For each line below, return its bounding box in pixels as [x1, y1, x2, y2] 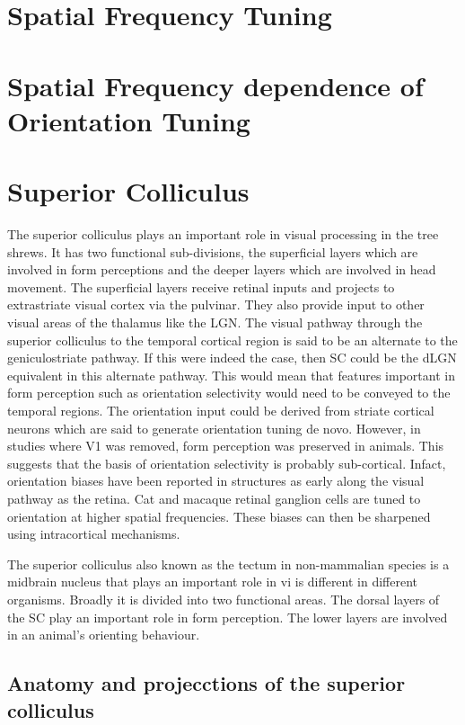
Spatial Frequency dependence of [7, 67, 424, 103]
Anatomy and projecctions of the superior [7, 669, 406, 697]
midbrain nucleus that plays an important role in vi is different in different [7, 572, 418, 591]
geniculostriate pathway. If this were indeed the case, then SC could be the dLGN [7, 348, 457, 367]
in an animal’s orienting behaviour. [7, 625, 200, 644]
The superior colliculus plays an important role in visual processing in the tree [7, 225, 439, 244]
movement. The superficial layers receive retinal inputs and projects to [7, 277, 395, 296]
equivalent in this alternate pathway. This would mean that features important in [7, 365, 455, 384]
